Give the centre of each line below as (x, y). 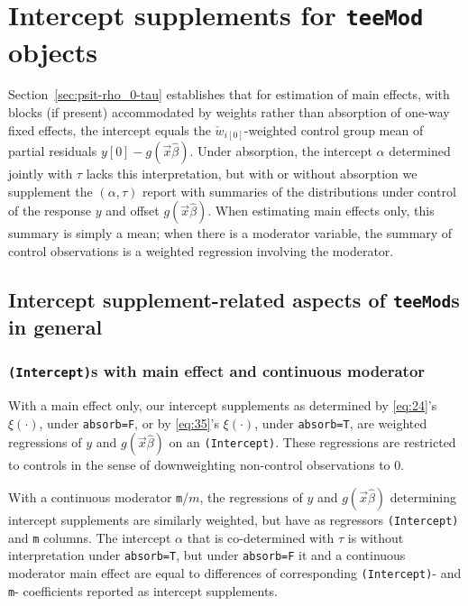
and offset (133, 211)
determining (423, 496)
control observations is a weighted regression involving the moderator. (201, 250)
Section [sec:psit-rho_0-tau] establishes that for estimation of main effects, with (229, 94)
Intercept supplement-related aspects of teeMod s (234, 299)
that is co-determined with (261, 537)
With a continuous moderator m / (99, 496)
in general (55, 326)
